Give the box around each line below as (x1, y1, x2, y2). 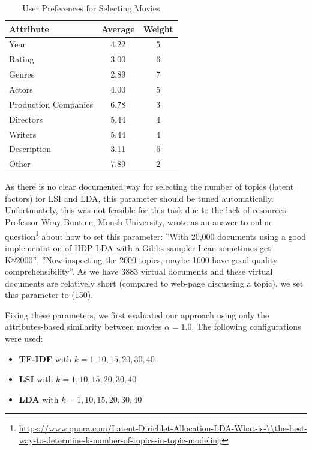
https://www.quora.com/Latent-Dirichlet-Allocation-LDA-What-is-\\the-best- (19, 422, 307, 434)
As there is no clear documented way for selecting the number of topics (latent (5, 180, 294, 193)
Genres (9, 68, 35, 81)
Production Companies (9, 97, 93, 110)
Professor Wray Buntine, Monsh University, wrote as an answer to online (5, 216, 273, 228)
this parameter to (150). (5, 288, 94, 301)
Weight (143, 22, 173, 35)
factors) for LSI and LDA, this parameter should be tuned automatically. (5, 192, 274, 204)
